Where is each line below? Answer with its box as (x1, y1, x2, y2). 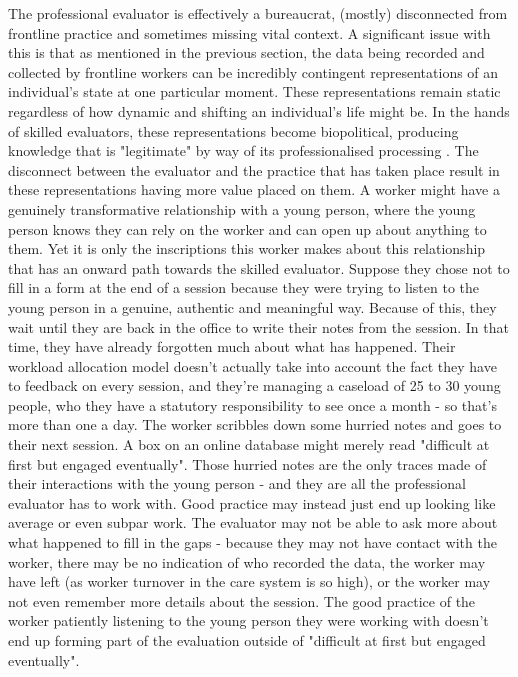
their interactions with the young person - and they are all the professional (8, 473, 466, 494)
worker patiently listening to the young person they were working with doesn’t (8, 610, 489, 631)
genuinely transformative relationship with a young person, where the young (8, 198, 476, 219)
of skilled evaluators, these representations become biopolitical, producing (8, 120, 459, 141)
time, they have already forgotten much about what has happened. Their (8, 336, 456, 357)
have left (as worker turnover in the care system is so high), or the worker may (8, 571, 491, 592)
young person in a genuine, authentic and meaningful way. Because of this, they (8, 296, 497, 317)
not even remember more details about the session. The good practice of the (8, 590, 476, 611)
